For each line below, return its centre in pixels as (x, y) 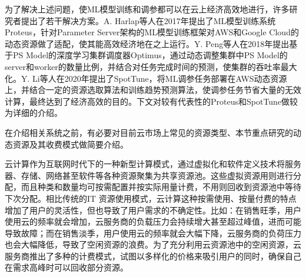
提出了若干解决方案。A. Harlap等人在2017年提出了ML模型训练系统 (148, 20)
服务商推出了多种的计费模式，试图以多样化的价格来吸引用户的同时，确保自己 (153, 256)
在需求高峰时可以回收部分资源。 (66, 267)
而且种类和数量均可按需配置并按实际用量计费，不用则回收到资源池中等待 (161, 187)
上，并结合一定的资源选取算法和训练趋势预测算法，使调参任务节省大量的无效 (153, 90)
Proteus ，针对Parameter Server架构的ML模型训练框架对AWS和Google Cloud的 (152, 32)
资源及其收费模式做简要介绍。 (70, 144)
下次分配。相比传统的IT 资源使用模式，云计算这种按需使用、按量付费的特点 (151, 198)
